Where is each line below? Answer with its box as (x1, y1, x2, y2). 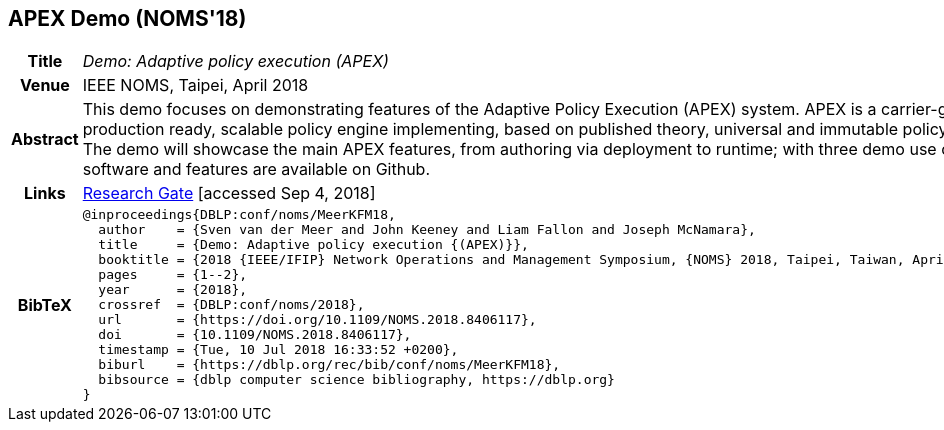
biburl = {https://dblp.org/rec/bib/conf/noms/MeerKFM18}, (98, 357, 561, 373)
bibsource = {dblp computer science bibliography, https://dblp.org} (98, 372, 615, 388)
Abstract (11, 129, 79, 150)
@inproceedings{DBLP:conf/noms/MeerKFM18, (82, 207, 396, 223)
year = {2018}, (98, 282, 248, 298)
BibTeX (17, 294, 72, 315)
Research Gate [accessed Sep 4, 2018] (82, 183, 376, 204)
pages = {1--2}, (98, 267, 248, 283)
